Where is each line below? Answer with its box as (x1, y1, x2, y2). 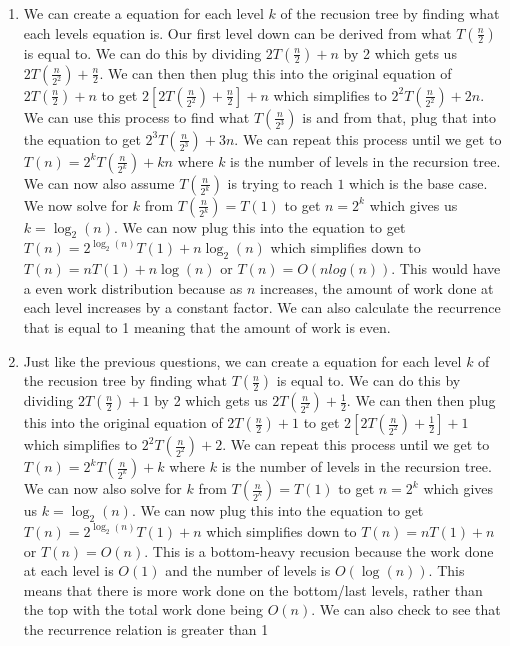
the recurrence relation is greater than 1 (23, 618, 269, 639)
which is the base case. (349, 172, 488, 193)
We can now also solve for (23, 478, 182, 499)
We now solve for (23, 194, 129, 215)
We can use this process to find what (23, 106, 250, 127)
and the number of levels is (165, 560, 331, 581)
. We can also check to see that (311, 599, 501, 620)
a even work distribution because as (23, 277, 243, 298)
